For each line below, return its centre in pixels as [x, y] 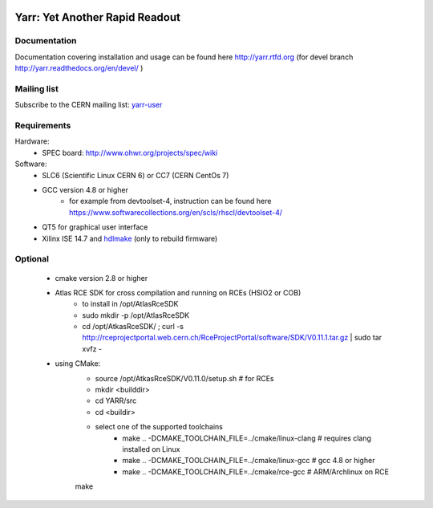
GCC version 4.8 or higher [85, 190]
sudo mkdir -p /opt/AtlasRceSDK [136, 315]
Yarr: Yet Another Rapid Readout [97, 17]
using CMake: [78, 364]
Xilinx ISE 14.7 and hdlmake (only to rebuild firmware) [130, 238]
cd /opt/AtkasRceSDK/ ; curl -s [133, 327]
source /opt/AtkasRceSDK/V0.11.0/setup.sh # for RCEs [184, 378]
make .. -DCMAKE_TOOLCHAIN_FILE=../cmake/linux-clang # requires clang [247, 438]
